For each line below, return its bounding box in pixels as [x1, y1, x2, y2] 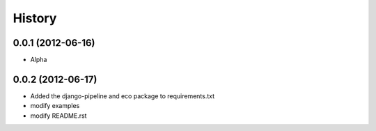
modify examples [30, 102, 80, 110]
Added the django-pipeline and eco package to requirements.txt [30, 91, 215, 100]
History [13, 10, 57, 26]
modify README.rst [30, 111, 87, 120]
